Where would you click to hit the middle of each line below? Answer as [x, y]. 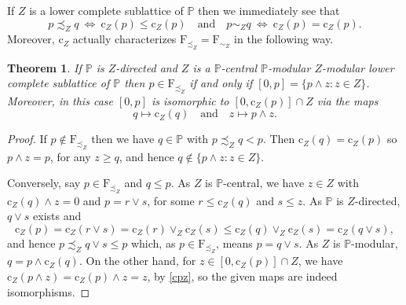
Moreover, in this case [60, 100]
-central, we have [264, 183]
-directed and [146, 67]
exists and [57, 216]
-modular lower [358, 67]
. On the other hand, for [137, 261]
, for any [70, 156]
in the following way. [284, 39]
